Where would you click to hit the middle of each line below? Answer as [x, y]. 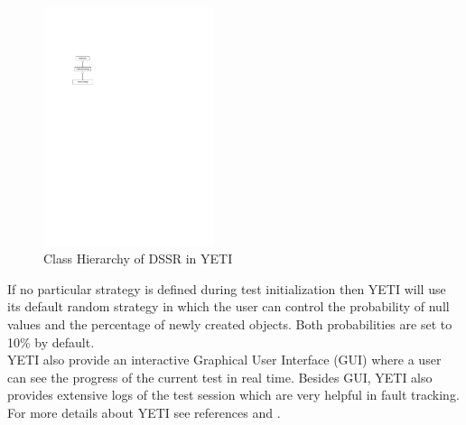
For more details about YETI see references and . [144, 412]
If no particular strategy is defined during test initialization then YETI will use [227, 288]
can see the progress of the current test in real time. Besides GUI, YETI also [220, 377]
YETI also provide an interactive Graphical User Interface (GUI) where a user [224, 360]
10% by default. [51, 342]
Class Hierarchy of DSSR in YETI [138, 259]
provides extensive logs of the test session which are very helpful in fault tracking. [233, 395]
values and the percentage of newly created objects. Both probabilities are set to [230, 323]
